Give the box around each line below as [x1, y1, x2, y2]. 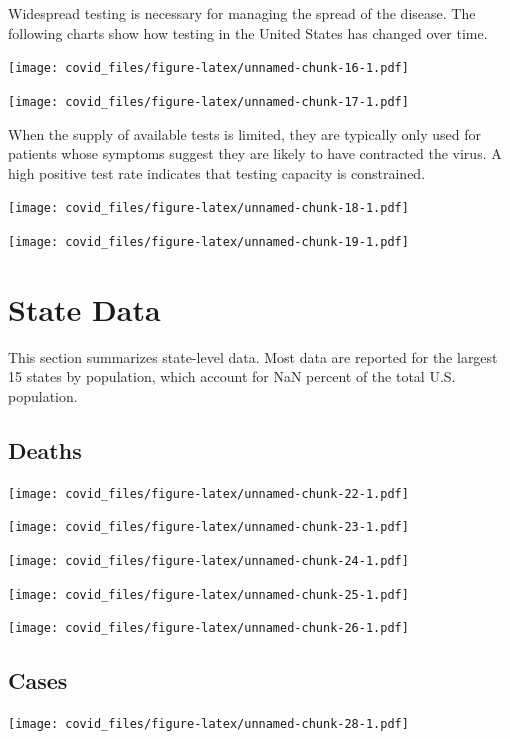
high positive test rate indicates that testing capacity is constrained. [8, 162, 426, 183]
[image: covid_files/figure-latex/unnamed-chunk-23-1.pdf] [8, 520, 409, 535]
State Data [8, 288, 161, 329]
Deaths [8, 434, 82, 465]
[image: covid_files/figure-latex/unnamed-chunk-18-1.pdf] [8, 201, 409, 216]
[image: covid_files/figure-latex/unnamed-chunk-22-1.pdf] [8, 486, 409, 501]
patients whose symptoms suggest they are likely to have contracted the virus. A [8, 143, 502, 164]
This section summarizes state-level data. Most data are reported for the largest [8, 346, 498, 367]
